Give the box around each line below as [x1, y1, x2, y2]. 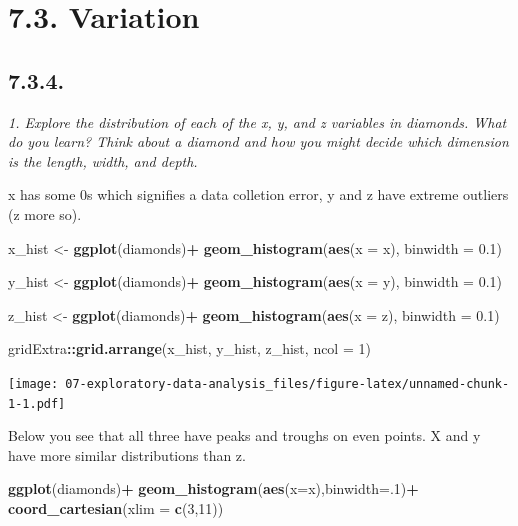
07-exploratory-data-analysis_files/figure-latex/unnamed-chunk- [65, 376, 510, 391]
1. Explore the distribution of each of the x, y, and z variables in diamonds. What [8, 111, 507, 132]
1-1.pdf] [8, 396, 66, 411]
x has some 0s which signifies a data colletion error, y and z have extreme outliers [8, 184, 509, 205]
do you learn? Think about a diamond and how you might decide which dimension [8, 131, 509, 152]
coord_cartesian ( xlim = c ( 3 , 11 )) [8, 498, 224, 519]
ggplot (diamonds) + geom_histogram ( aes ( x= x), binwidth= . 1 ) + [8, 478, 419, 499]
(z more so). [8, 203, 82, 224]
